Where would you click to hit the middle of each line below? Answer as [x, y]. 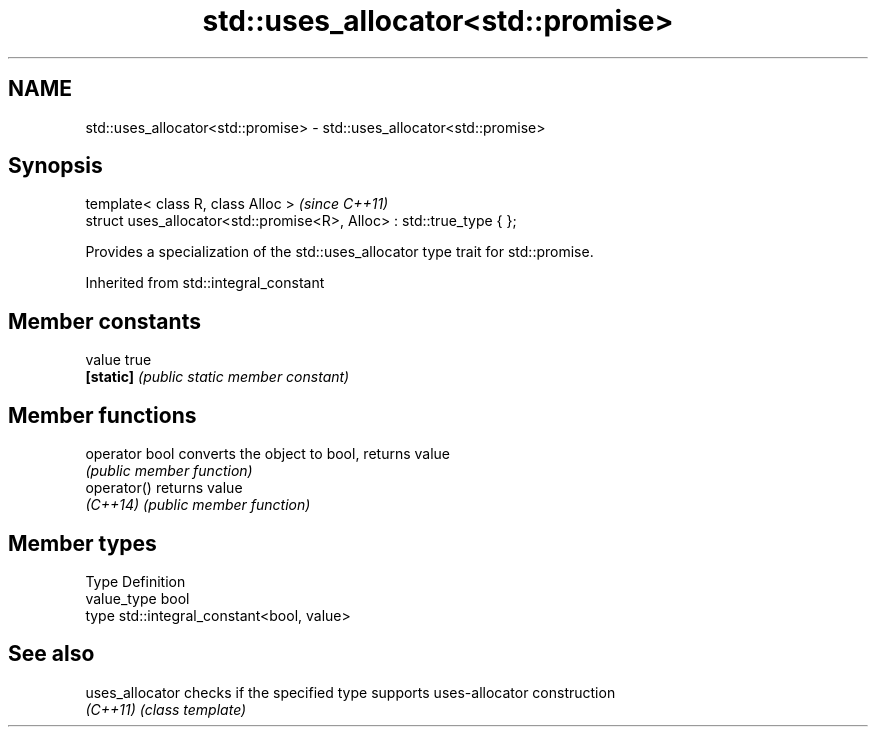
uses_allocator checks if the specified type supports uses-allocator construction [350, 692]
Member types [82, 543]
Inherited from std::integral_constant [205, 283]
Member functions [102, 415]
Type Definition [135, 581]
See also [51, 654]
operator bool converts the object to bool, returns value [267, 454]
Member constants [104, 321]
